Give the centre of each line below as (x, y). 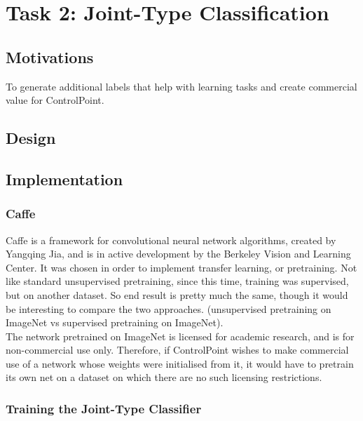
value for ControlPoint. (55, 100)
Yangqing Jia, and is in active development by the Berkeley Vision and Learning (178, 254)
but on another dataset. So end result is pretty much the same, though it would (177, 294)
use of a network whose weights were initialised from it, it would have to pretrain (180, 363)
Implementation (64, 179)
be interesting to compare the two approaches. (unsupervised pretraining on (169, 308)
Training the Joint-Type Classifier (104, 408)
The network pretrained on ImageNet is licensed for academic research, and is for (180, 336)
